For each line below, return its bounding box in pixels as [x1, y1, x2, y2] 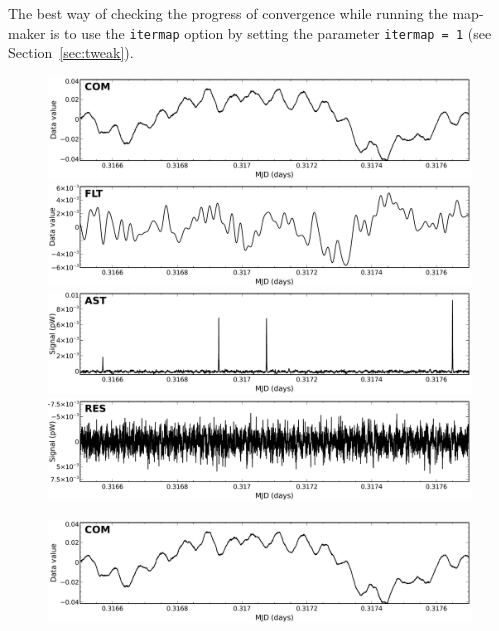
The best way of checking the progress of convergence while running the [8, 3, 448, 23]
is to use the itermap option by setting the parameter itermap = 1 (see [50, 22, 492, 43]
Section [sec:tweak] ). [8, 42, 134, 63]
